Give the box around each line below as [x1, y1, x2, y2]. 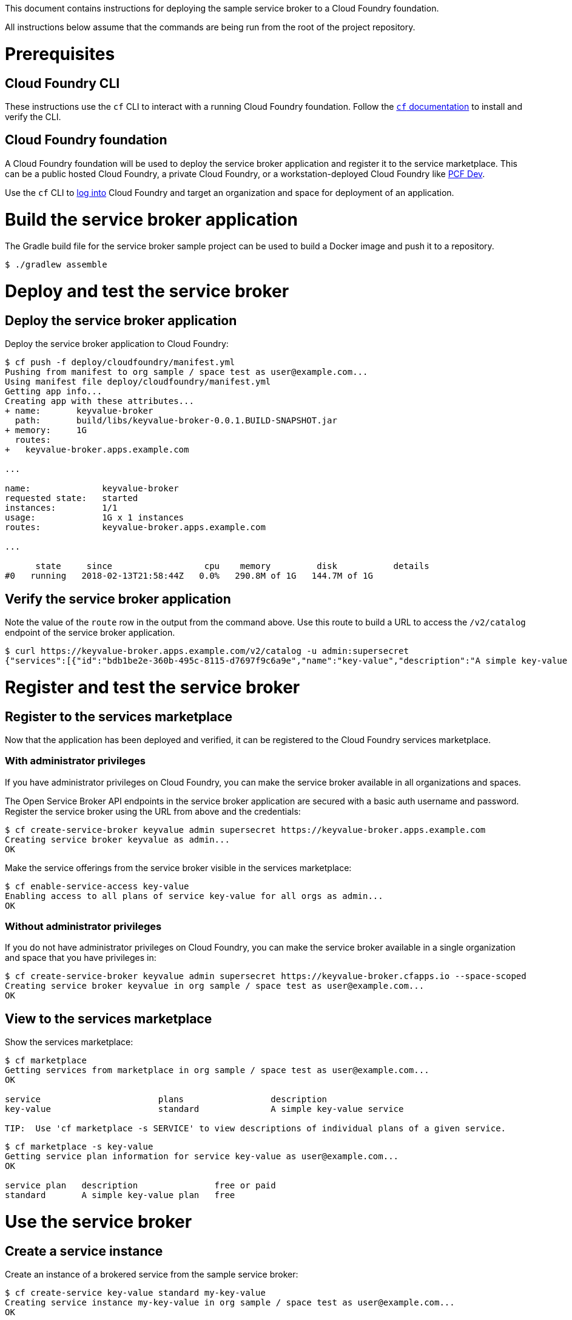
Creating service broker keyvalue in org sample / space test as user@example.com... [5, 981, 425, 991]
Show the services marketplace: [5, 1037, 133, 1048]
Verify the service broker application [5, 591, 231, 607]
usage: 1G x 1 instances [5, 513, 184, 523]
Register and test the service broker [5, 676, 300, 698]
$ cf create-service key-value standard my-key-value [5, 1288, 266, 1298]
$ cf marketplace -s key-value [5, 1142, 153, 1152]
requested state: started [5, 493, 138, 503]
